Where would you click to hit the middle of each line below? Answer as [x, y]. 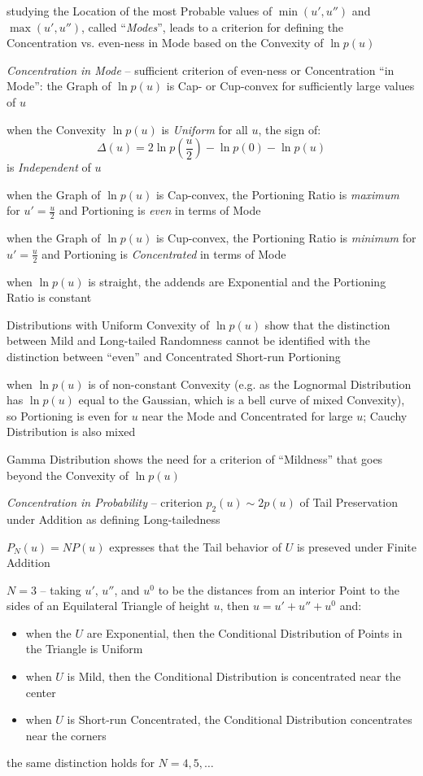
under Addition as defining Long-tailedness [113, 519]
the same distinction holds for [81, 763]
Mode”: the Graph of [59, 86]
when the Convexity [57, 129]
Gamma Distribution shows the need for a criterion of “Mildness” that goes [195, 458]
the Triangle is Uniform [84, 649]
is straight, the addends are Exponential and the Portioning [237, 281]
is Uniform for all [205, 129]
